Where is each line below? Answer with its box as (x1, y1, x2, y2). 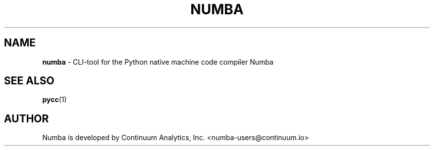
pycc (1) (42, 95, 67, 104)
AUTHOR (4, 112, 49, 125)
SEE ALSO (4, 75, 54, 87)
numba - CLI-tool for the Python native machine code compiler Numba (42, 57, 273, 66)
